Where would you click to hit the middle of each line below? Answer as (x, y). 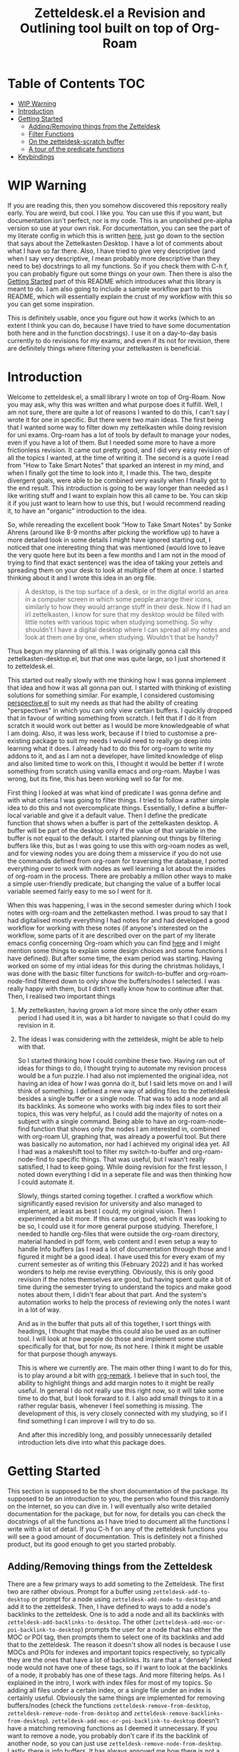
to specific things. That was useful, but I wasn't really (127, 1159)
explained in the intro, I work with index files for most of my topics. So (110, 1682)
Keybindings (36, 156)
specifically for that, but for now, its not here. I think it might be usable (120, 1346)
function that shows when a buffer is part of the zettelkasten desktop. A (113, 822)
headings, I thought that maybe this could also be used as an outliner (119, 1331)
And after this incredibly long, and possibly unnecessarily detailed (115, 1435)
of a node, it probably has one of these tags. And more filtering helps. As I (116, 1675)
